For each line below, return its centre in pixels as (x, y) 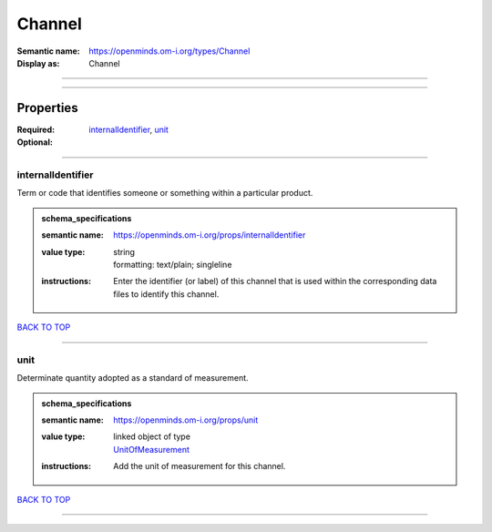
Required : (36, 129)
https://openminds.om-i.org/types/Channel (169, 51)
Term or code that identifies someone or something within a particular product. (165, 193)
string (124, 251)
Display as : (38, 63)
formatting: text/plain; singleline (173, 264)
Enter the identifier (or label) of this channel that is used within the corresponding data (275, 281)
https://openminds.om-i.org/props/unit (186, 420)
